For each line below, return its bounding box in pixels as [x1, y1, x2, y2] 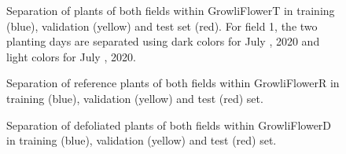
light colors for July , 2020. [6, 48, 136, 64]
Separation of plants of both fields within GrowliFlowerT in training [6, 2, 335, 18]
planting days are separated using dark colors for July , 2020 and [6, 33, 320, 49]
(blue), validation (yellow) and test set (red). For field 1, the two [6, 17, 318, 34]
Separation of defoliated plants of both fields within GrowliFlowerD [6, 116, 332, 133]
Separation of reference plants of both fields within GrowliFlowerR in [6, 75, 340, 91]
